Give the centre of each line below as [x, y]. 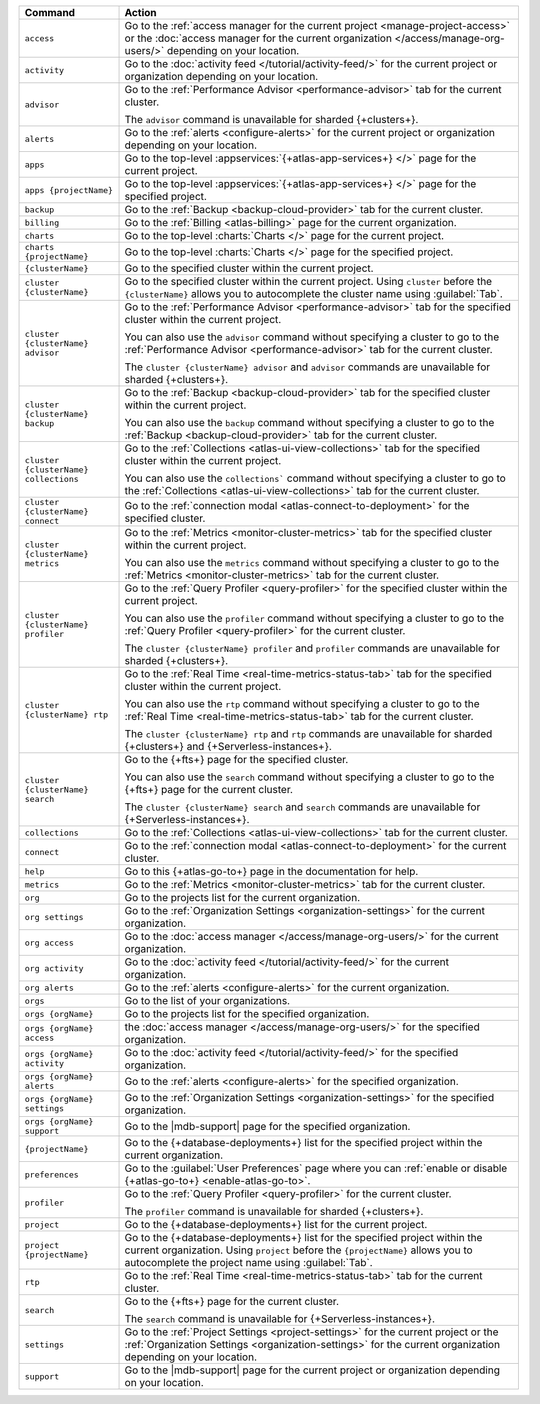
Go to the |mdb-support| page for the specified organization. [267, 1126]
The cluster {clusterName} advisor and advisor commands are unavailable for [307, 367]
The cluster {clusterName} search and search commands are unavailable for [302, 807]
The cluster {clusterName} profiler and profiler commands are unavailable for [312, 648]
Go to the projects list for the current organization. [242, 897]
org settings [54, 916]
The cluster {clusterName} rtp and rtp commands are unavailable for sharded [308, 733]
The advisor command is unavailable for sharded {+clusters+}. [271, 119]
